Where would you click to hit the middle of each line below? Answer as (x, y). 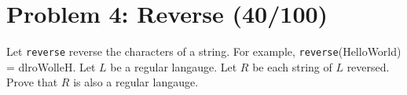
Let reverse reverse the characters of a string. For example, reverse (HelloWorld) (204, 51)
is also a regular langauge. (136, 82)
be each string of (292, 66)
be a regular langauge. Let (174, 66)
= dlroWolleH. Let (51, 66)
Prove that (32, 82)
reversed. (368, 66)
